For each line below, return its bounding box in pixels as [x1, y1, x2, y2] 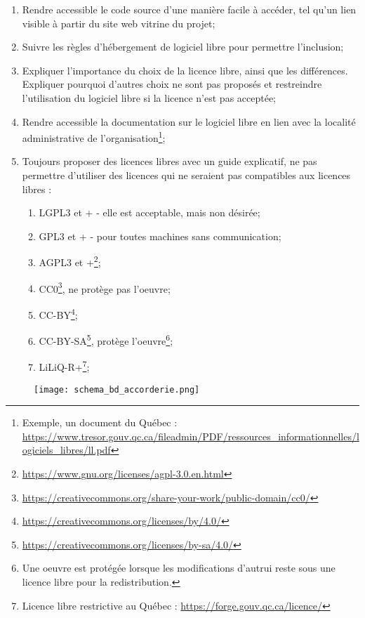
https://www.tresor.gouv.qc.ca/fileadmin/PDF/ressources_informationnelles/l [22, 428, 359, 443]
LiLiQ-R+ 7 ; [39, 357, 90, 374]
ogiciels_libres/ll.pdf [22, 442, 111, 457]
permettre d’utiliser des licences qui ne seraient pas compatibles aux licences [22, 168, 351, 182]
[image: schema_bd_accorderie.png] [34, 384, 200, 395]
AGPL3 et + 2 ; [39, 253, 101, 270]
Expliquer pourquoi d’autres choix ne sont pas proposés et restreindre [22, 77, 322, 91]
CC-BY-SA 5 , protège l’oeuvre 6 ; [39, 331, 173, 348]
